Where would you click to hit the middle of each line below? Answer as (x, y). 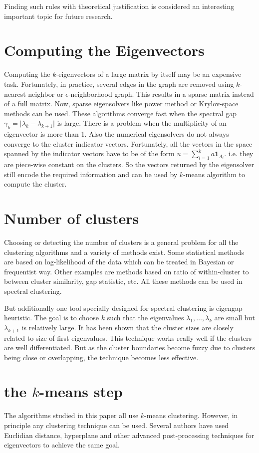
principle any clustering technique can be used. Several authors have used (117, 425)
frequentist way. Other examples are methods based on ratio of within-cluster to (127, 271)
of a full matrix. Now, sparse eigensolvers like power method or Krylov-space (121, 104)
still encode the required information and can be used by (91, 174)
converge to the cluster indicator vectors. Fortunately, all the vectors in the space (128, 143)
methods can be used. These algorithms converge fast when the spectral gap (121, 113)
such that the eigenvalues (145, 318)
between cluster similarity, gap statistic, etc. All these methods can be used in (123, 281)
